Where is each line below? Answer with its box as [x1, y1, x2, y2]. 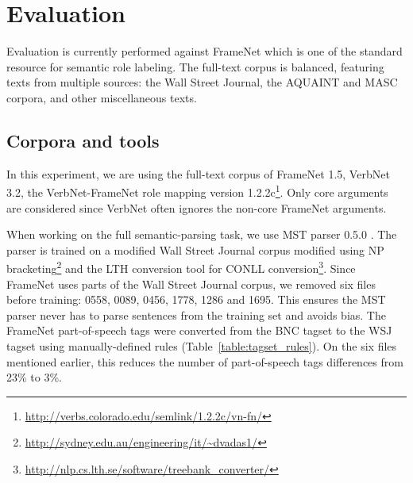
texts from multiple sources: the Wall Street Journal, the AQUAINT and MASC [6, 74, 398, 90]
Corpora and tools [6, 128, 160, 152]
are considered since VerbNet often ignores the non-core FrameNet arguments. [6, 199, 387, 216]
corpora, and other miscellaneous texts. [6, 89, 197, 105]
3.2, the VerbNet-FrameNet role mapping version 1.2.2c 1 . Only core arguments [6, 182, 388, 200]
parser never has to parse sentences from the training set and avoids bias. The [6, 306, 386, 323]
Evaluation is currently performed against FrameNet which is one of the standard [6, 43, 403, 59]
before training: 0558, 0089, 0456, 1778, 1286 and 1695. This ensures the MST [6, 291, 386, 308]
